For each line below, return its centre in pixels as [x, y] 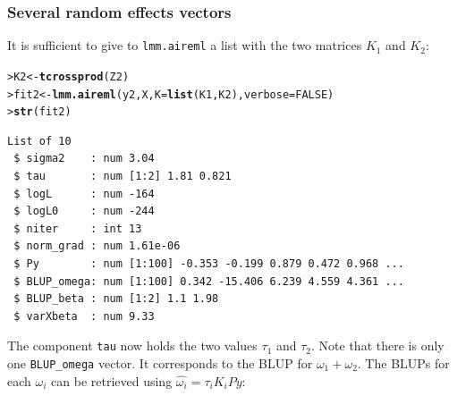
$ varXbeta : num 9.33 [84, 316]
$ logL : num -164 [84, 194]
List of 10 [39, 141]
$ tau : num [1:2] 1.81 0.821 [123, 177]
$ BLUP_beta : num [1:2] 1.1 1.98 [116, 299]
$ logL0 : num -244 [84, 211]
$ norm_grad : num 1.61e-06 [97, 246]
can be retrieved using [112, 380]
